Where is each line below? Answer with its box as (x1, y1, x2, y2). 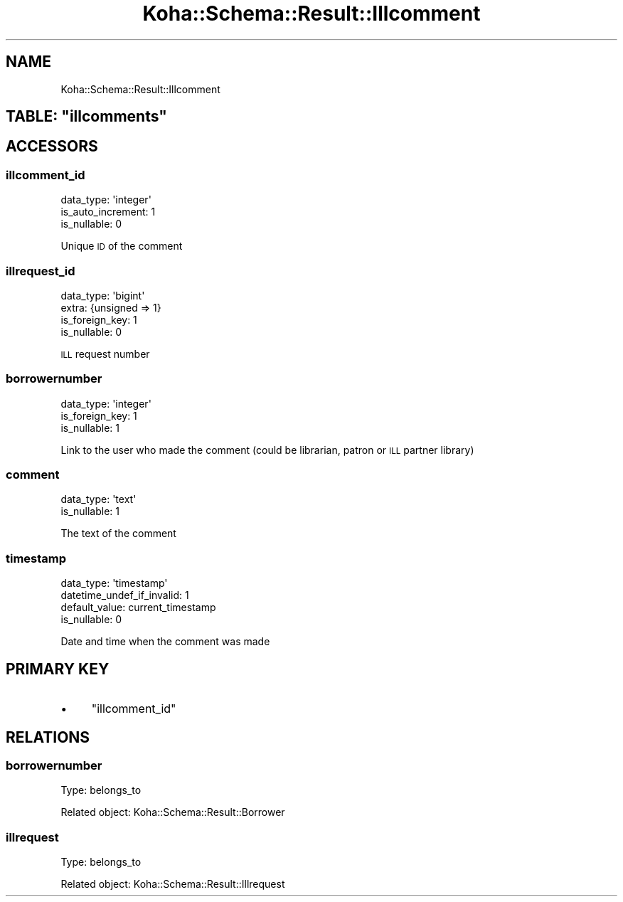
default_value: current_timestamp (60, 601, 216, 614)
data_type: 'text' (60, 493, 137, 506)
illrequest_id (6, 263, 75, 278)
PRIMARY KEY (6, 659, 110, 678)
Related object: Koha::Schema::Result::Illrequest (60, 878, 285, 891)
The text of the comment (60, 527, 176, 540)
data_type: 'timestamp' (60, 577, 168, 590)
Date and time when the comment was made (60, 635, 270, 648)
